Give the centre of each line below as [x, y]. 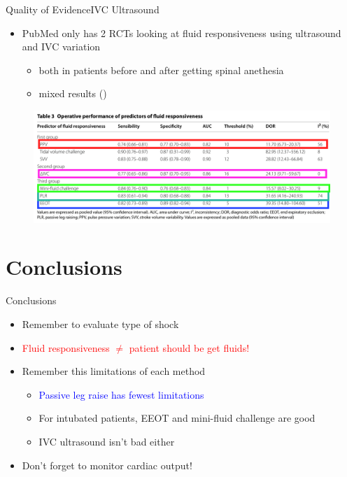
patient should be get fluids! [189, 347]
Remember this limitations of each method [114, 371]
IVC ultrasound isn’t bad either [107, 441]
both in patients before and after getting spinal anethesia [161, 70]
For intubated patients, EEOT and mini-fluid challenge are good [177, 418]
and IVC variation [61, 47]
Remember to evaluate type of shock [100, 323]
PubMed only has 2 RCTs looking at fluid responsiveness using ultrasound [182, 33]
